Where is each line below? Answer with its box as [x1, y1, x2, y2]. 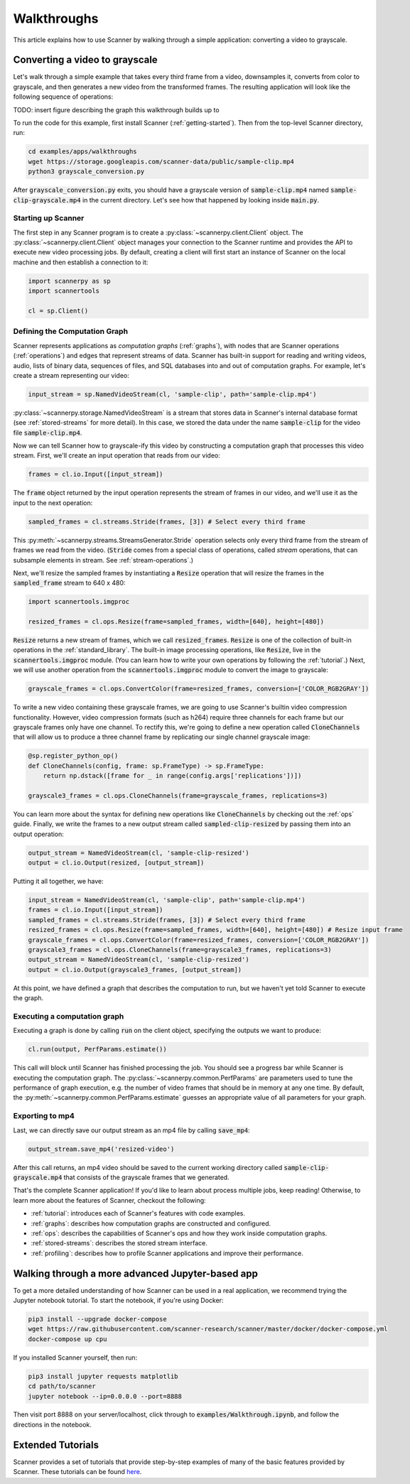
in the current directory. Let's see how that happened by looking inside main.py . [82, 195, 320, 204]
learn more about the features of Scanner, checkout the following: [13, 1196, 206, 1204]
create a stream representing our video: [13, 371, 129, 379]
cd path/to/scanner [28, 1382, 96, 1390]
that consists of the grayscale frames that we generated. [63, 1173, 230, 1181]
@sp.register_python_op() [28, 752, 119, 760]
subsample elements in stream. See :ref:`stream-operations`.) [13, 556, 194, 564]
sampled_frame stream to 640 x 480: [13, 579, 126, 587]
